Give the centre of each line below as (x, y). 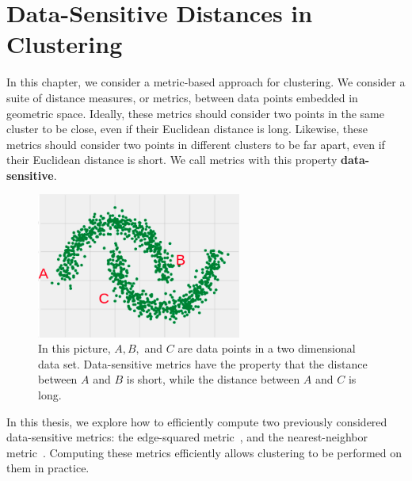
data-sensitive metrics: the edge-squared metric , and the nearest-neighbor (187, 437)
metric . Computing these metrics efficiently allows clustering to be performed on (204, 452)
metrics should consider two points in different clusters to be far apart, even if (196, 144)
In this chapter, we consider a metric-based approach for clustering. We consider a (206, 82)
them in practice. (48, 468)
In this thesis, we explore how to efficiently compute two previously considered (197, 421)
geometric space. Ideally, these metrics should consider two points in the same (195, 113)
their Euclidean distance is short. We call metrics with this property (172, 160)
